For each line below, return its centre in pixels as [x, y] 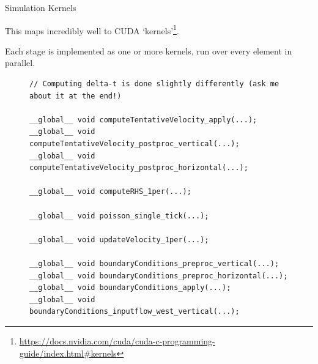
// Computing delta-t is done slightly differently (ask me [154, 84]
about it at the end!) [76, 96]
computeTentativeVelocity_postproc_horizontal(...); [139, 168]
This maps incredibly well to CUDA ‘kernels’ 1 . [92, 29]
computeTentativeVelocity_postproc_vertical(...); [135, 144]
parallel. [20, 63]
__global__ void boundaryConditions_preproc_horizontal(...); [159, 276]
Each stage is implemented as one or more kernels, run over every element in [149, 50]
